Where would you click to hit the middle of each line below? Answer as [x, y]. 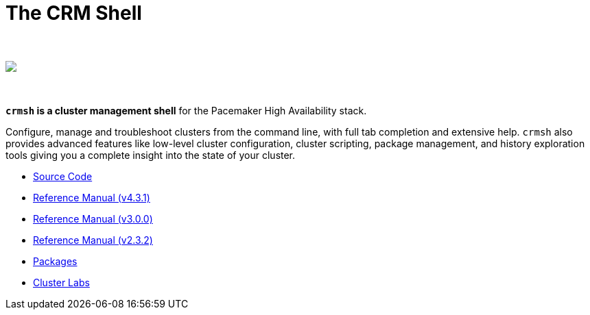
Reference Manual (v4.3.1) [92, 197]
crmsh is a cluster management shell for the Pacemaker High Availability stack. [186, 110]
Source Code [63, 176]
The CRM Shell [74, 13]
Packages [55, 261]
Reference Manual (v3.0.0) [93, 218]
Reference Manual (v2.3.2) [93, 240]
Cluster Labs [61, 282]
